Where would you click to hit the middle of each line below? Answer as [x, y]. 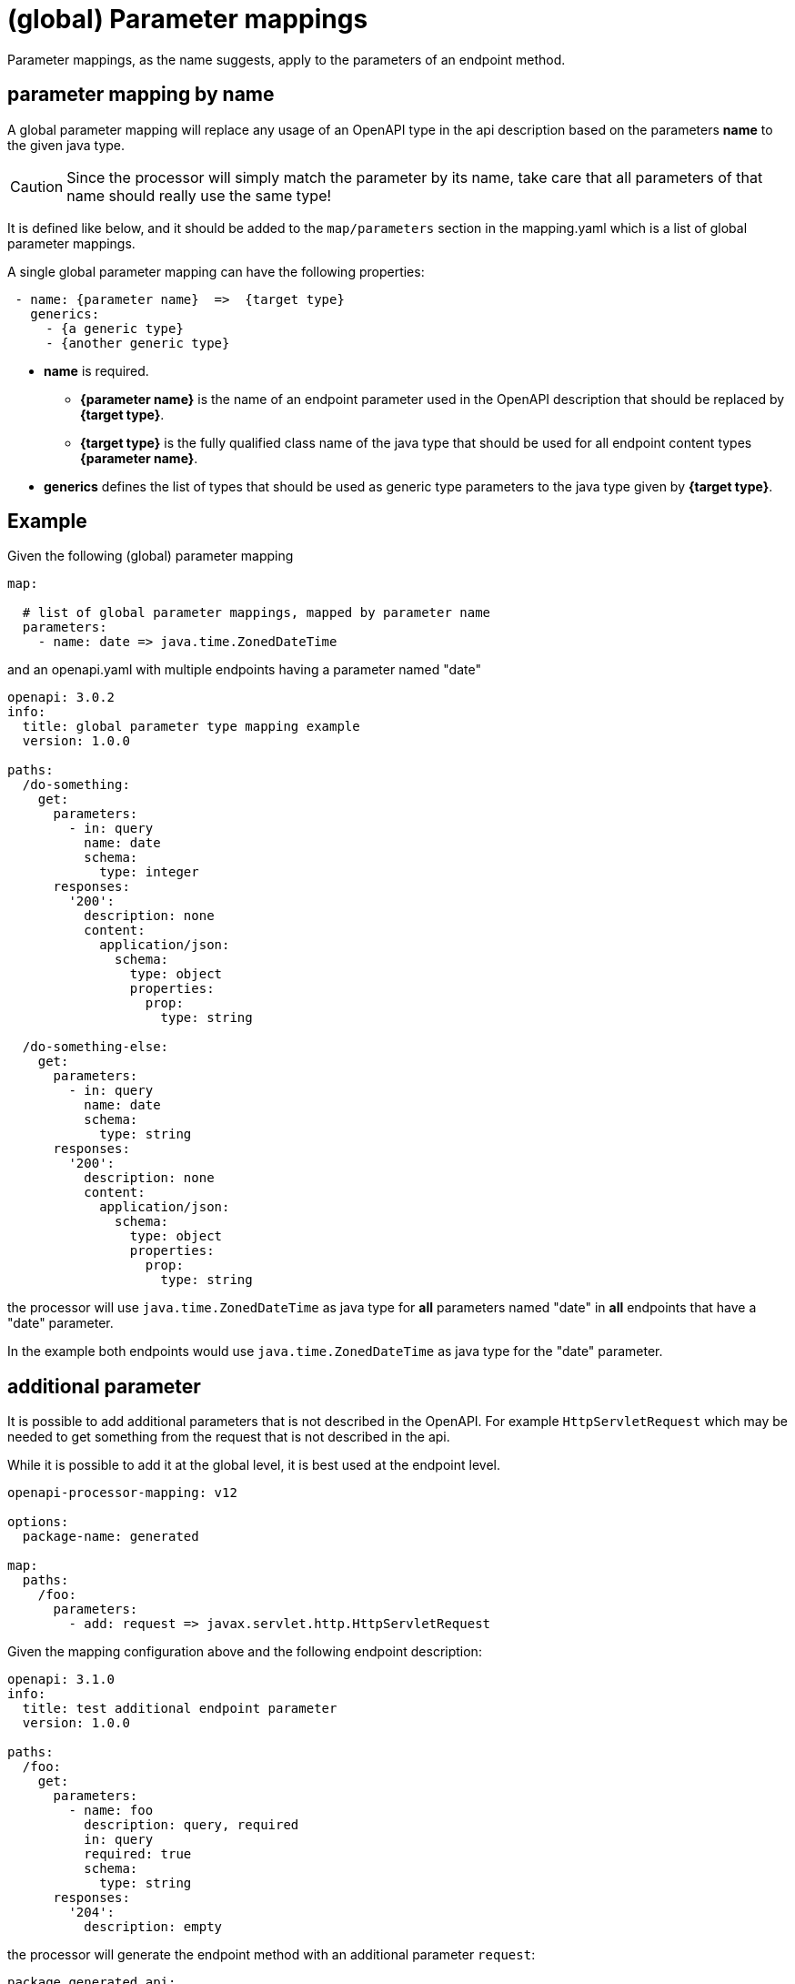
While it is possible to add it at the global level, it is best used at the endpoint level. [254, 1465]
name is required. [96, 370]
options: [38, 1522]
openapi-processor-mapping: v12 [122, 1493]
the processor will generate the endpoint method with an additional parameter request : [272, 1955]
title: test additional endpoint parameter [180, 1709]
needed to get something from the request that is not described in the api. [229, 1437]
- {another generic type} [138, 343]
